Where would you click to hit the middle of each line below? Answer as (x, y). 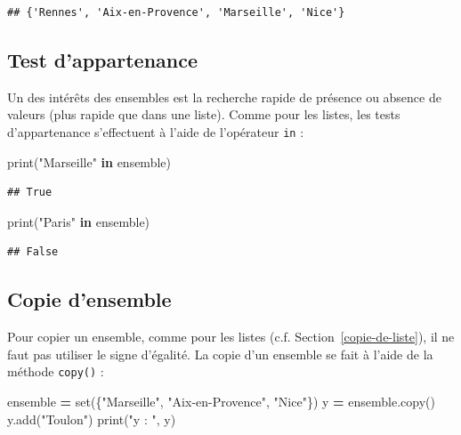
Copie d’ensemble (89, 299)
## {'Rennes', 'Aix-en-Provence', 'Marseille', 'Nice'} (176, 12)
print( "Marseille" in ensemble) (89, 161)
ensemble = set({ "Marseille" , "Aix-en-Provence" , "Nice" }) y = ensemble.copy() (221, 402)
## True (30, 193)
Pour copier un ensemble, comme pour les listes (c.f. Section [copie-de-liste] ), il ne (231, 337)
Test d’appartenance (103, 59)
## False (33, 252)
